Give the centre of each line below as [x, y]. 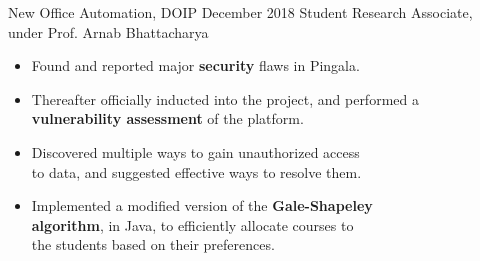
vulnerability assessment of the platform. [167, 118]
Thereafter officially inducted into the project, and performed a [225, 98]
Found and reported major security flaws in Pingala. [195, 65]
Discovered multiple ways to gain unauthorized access [195, 151]
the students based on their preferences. [153, 244]
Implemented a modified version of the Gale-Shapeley [202, 205]
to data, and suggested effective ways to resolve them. [196, 171]
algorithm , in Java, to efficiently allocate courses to [192, 224]
